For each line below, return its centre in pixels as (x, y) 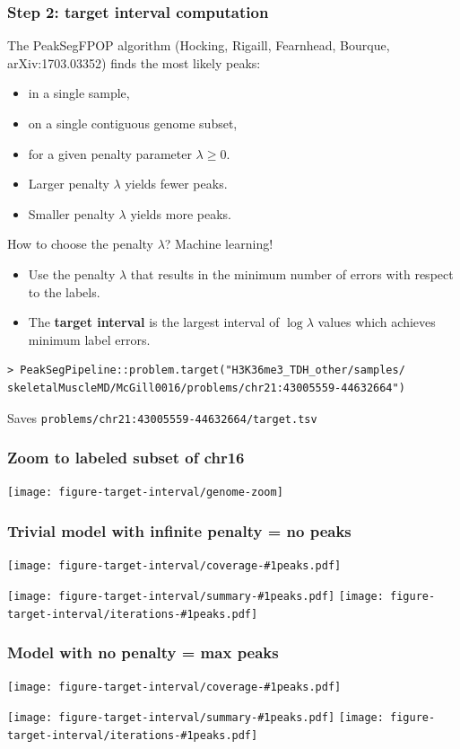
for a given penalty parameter (110, 153)
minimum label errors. (89, 339)
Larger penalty (69, 184)
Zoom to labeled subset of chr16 (126, 458)
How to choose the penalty (81, 244)
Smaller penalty (71, 213)
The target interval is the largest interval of (154, 322)
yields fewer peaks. (176, 184)
